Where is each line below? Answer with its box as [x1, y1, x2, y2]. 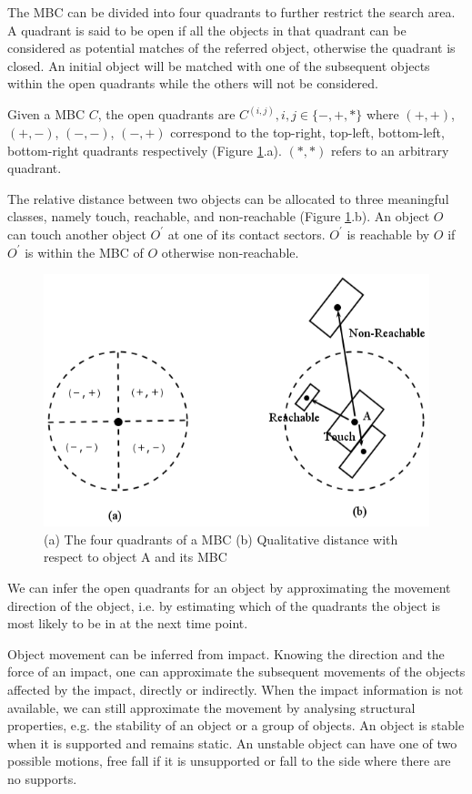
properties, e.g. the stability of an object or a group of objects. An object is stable [7, 716, 465, 735]
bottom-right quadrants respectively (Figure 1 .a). [7, 140, 282, 159]
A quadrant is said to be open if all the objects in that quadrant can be [7, 20, 407, 39]
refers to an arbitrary [330, 140, 449, 159]
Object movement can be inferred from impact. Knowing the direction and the [7, 644, 445, 663]
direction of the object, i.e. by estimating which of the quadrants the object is [7, 595, 440, 615]
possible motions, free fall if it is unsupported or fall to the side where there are [7, 751, 451, 770]
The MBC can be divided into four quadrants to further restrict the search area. [7, 3, 456, 21]
